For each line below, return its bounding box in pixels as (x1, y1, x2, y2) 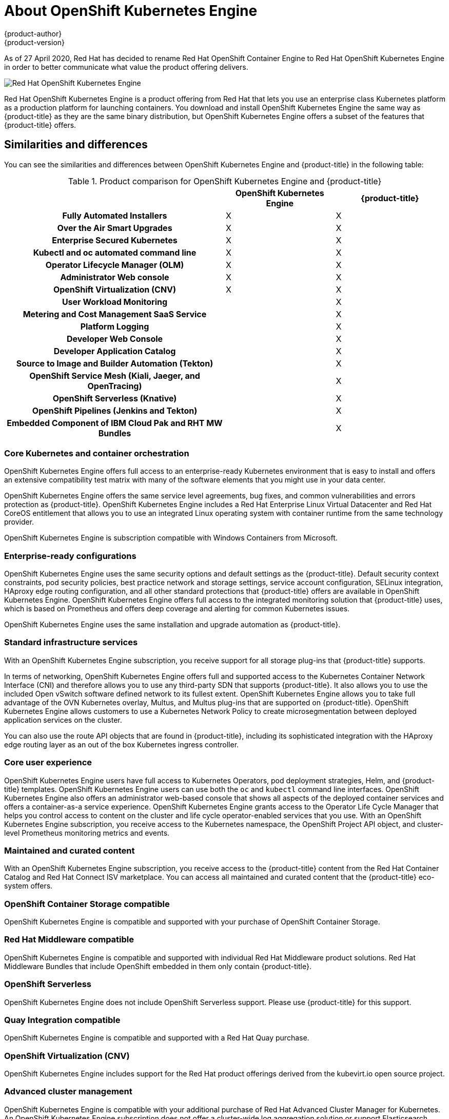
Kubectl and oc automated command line (33, 247, 197, 258)
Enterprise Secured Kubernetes (52, 235, 178, 245)
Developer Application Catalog (53, 345, 176, 356)
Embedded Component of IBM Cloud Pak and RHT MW (7, 417, 223, 428)
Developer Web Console (66, 333, 163, 344)
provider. (4, 517, 34, 527)
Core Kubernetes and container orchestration (4, 448, 189, 458)
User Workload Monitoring (62, 296, 168, 307)
